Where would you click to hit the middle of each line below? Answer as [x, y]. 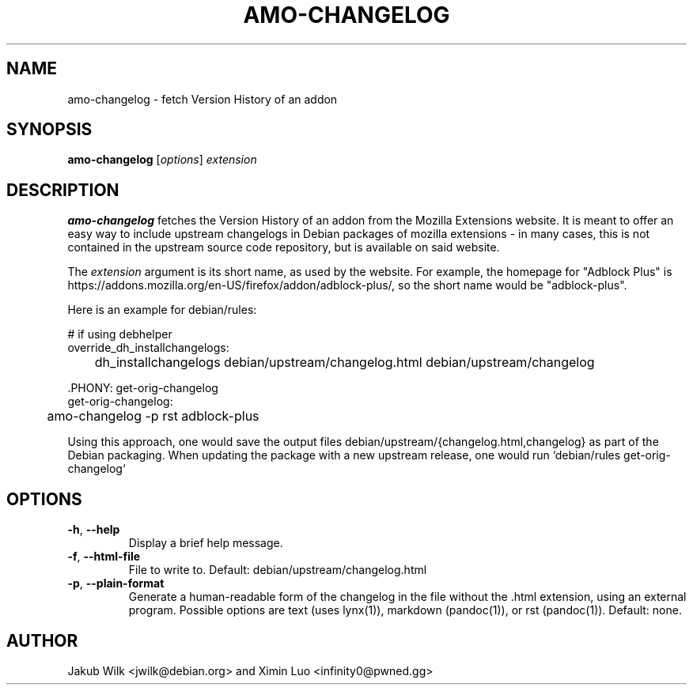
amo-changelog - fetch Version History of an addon [203, 99]
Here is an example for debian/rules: [162, 310]
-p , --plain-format [116, 583]
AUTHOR [42, 640]
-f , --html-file [104, 557]
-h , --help [94, 530]
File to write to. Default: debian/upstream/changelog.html [278, 570]
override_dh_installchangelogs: [148, 348]
